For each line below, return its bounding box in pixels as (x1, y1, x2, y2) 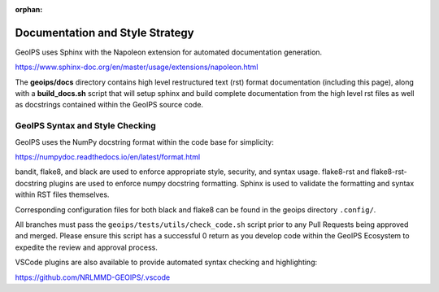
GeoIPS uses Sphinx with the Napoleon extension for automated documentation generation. (15, 47, 323, 57)
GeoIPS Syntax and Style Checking (15, 120, 156, 132)
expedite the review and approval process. (15, 242, 158, 252)
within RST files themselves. (15, 190, 110, 199)
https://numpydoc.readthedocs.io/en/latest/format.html (15, 152, 201, 162)
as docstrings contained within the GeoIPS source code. (15, 100, 203, 110)
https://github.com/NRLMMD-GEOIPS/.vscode (15, 272, 171, 282)
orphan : (15, 5, 43, 14)
